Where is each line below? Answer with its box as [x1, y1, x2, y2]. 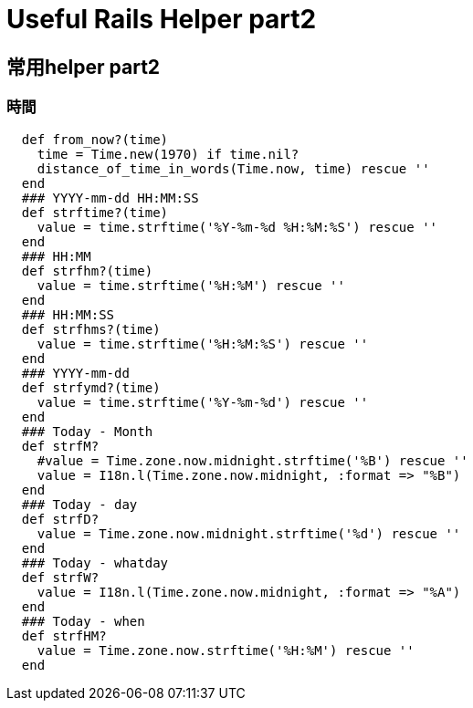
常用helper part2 [6, 55, 161, 78]
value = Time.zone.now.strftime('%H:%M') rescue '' [37, 642, 415, 658]
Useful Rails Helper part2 [6, 4, 317, 35]
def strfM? [21, 438, 100, 453]
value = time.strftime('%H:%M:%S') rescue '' [37, 336, 369, 351]
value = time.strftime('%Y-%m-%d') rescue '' [37, 394, 369, 410]
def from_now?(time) [21, 131, 169, 147]
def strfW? [21, 569, 100, 585]
